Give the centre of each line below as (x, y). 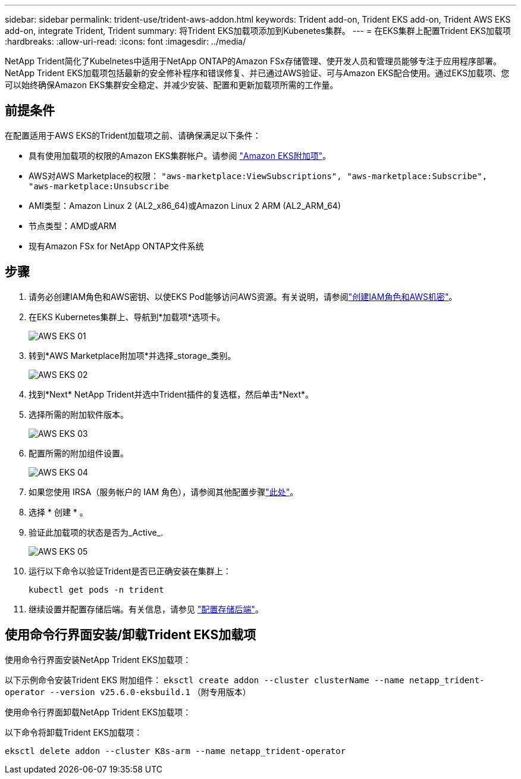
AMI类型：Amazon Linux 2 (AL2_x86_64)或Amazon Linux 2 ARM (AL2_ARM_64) (185, 205)
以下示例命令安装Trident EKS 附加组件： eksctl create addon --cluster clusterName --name (205, 680)
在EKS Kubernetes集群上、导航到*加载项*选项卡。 (127, 317)
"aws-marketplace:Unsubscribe (99, 186)
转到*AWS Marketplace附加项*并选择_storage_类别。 (132, 355)
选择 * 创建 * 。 (58, 512)
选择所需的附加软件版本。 (79, 414)
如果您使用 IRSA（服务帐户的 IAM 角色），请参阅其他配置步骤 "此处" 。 (164, 492)
